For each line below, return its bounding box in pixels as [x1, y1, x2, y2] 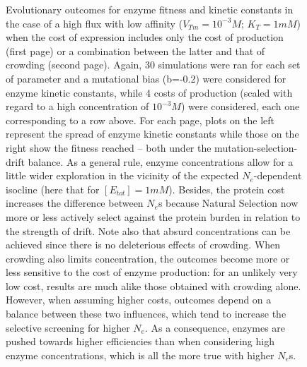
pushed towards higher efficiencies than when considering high [6, 334, 274, 349]
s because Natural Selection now [158, 195, 299, 210]
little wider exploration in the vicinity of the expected [6, 168, 239, 183]
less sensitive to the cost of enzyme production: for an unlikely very [6, 265, 298, 279]
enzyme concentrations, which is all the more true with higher [6, 347, 274, 362]
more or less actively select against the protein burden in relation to [6, 209, 301, 224]
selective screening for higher [6, 320, 130, 335]
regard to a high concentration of [6, 99, 149, 114]
